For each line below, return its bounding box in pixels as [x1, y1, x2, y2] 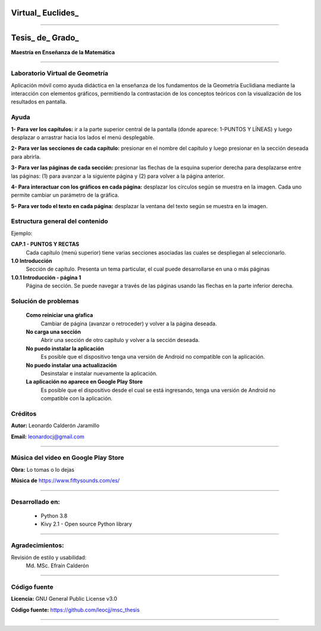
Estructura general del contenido [11, 217, 108, 225]
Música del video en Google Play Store [11, 454, 124, 462]
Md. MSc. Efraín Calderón [26, 562, 89, 569]
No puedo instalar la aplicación [26, 345, 104, 352]
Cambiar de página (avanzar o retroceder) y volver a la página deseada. [40, 320, 217, 327]
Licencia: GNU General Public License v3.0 [11, 595, 118, 602]
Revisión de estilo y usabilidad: [11, 554, 87, 561]
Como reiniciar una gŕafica [26, 312, 93, 319]
